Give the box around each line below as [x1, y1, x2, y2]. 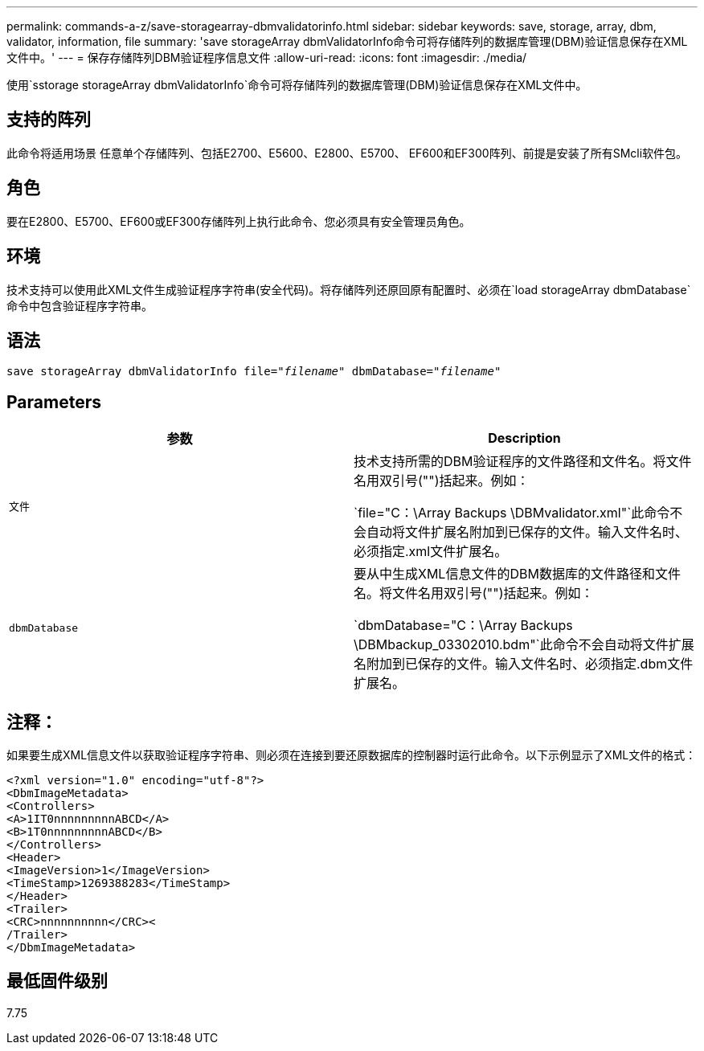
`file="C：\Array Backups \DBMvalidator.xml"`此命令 [354, 505, 670, 521]
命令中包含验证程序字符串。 [6, 298, 153, 313]
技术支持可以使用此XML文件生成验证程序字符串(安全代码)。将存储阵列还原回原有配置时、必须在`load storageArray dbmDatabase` [6, 282, 691, 296]
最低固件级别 [6, 971, 108, 992]
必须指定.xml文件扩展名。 [354, 543, 508, 560]
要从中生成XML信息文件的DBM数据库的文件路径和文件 [354, 566, 681, 583]
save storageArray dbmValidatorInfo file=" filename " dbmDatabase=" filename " [6, 365, 501, 378]
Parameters [6, 391, 101, 412]
